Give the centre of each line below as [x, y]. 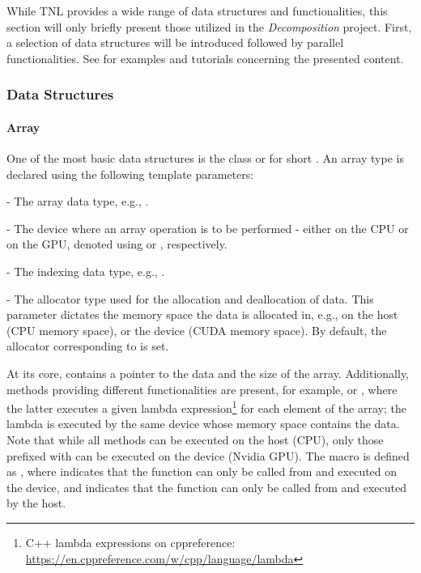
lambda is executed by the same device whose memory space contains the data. [203, 424]
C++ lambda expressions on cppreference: [130, 542]
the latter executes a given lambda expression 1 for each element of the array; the [206, 407]
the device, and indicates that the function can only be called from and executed [207, 487]
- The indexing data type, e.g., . [86, 271]
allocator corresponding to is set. [88, 346]
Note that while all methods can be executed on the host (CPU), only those [195, 439]
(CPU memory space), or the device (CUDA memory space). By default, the [197, 330]
